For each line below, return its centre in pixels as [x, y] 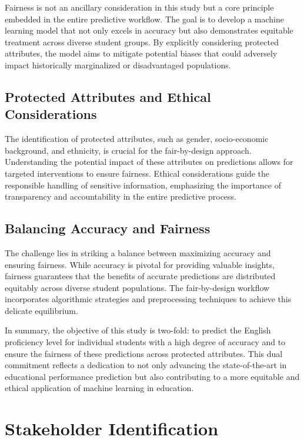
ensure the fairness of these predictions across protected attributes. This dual [144, 353]
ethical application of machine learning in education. [99, 388]
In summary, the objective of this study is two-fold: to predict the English [138, 330]
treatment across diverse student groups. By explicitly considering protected [142, 42]
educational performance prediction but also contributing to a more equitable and [152, 376]
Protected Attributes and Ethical [108, 96]
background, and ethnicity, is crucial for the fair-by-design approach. [128, 150]
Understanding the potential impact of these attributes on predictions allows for [149, 162]
